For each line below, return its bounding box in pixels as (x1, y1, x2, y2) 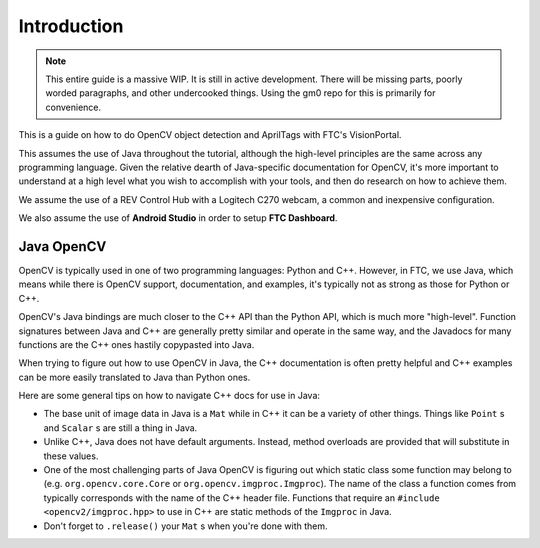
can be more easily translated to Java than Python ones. (18, 371, 251, 383)
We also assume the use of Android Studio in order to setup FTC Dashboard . (18, 212, 338, 224)
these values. (43, 450, 99, 462)
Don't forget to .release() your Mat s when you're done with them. (43, 520, 329, 532)
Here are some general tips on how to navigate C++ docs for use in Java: (18, 390, 320, 402)
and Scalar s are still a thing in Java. (43, 421, 198, 434)
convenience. (45, 101, 102, 113)
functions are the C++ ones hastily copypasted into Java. (18, 338, 255, 350)
